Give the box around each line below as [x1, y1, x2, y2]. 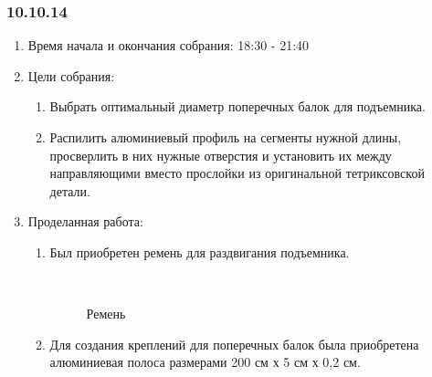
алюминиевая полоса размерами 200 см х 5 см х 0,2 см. [49, 352, 361, 372]
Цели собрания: [27, 66, 115, 85]
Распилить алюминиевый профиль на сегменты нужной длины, [49, 128, 402, 146]
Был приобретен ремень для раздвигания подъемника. [49, 242, 350, 261]
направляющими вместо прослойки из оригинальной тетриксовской [49, 163, 425, 183]
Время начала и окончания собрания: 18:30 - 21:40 [27, 36, 310, 55]
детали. [49, 181, 90, 200]
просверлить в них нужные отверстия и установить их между [49, 145, 392, 164]
